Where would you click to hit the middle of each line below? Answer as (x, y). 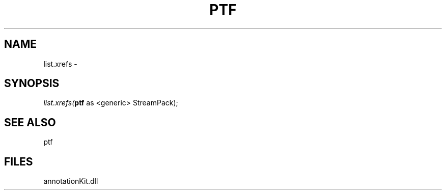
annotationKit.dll (71, 181)
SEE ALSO (30, 122)
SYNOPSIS (32, 84)
